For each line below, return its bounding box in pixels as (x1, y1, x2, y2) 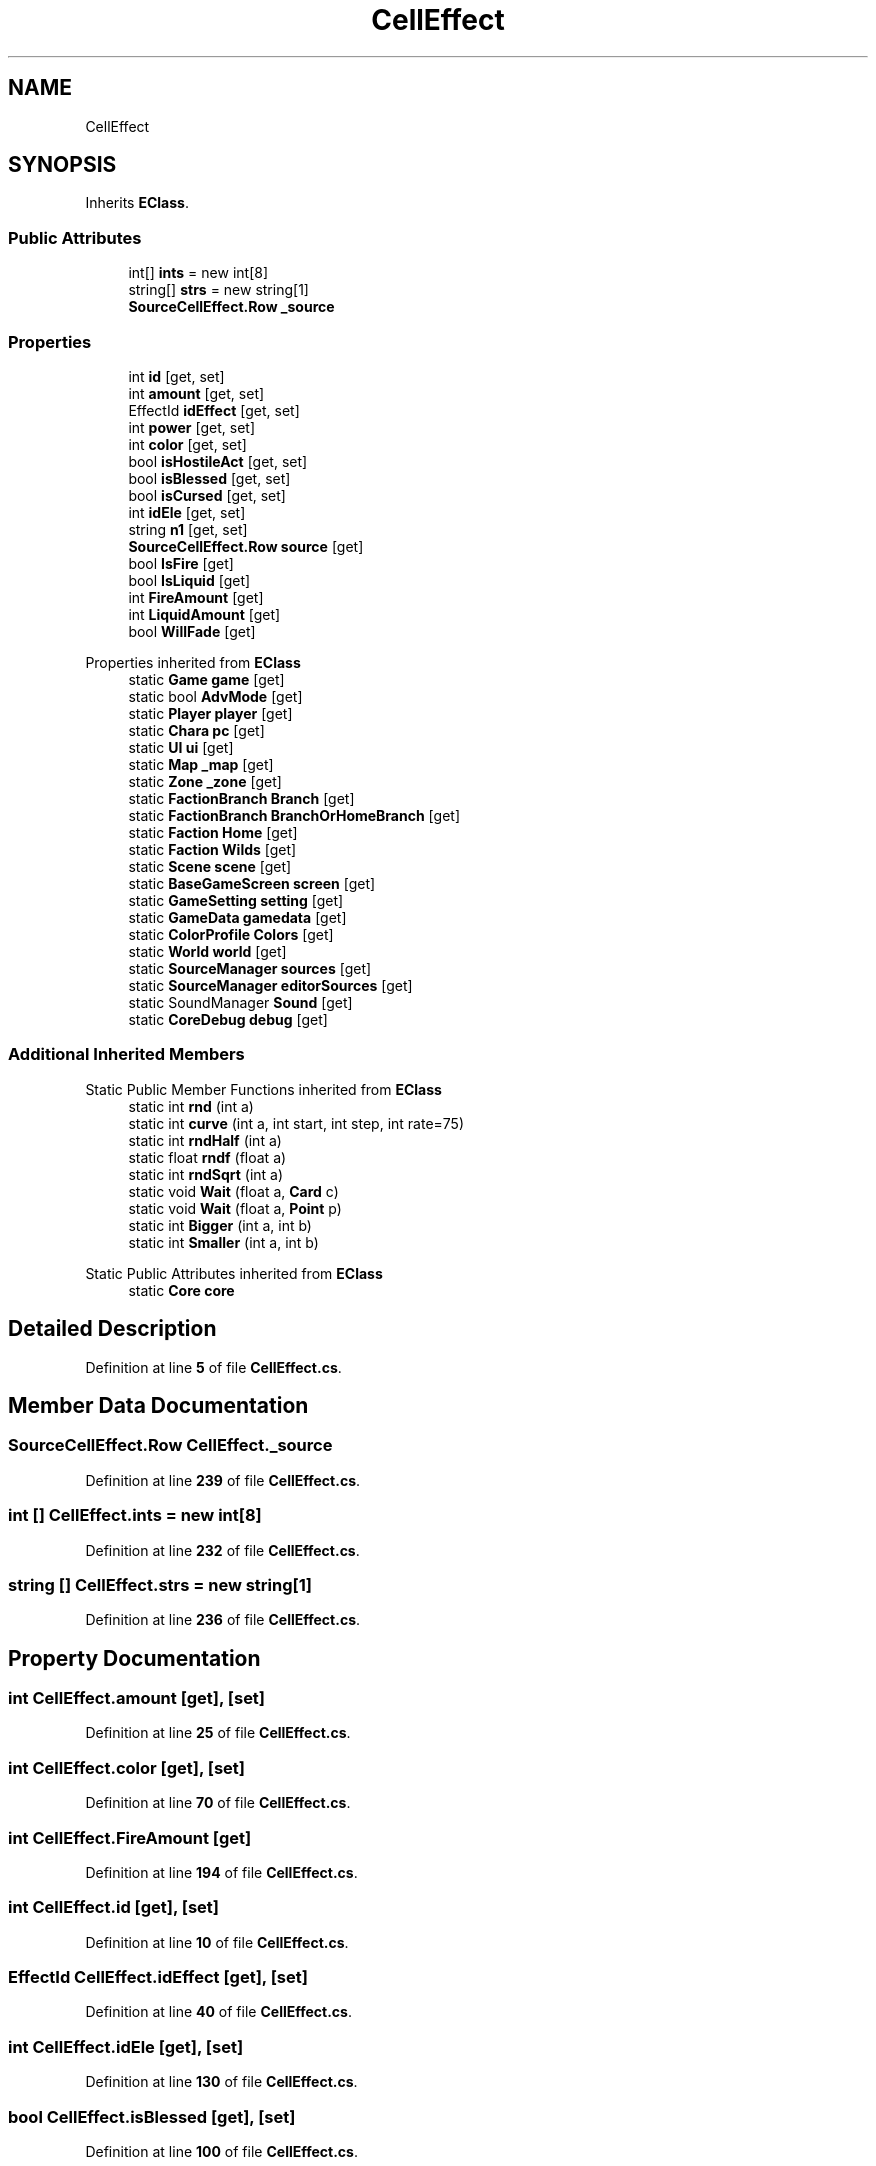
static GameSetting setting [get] (128, 891, 344, 909)
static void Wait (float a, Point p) (128, 1199, 342, 1217)
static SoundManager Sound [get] (128, 993, 353, 1011)
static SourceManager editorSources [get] (128, 976, 413, 994)
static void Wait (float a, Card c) (128, 1182, 339, 1200)
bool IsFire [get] (128, 554, 234, 572)
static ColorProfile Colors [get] (128, 925, 334, 943)
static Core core (128, 1281, 235, 1299)
